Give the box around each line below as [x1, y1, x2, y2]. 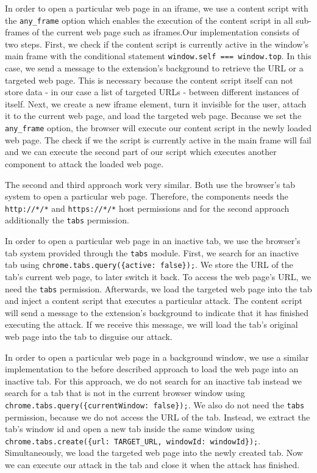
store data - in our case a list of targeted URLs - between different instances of [5, 85, 299, 98]
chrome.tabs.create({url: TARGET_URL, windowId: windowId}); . [5, 434, 261, 447]
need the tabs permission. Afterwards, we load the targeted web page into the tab [5, 282, 312, 295]
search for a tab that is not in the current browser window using [5, 386, 245, 399]
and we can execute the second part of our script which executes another [5, 145, 277, 158]
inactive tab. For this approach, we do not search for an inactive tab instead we [5, 374, 302, 387]
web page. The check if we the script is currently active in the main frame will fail [5, 133, 312, 146]
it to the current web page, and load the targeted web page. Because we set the [5, 109, 302, 122]
